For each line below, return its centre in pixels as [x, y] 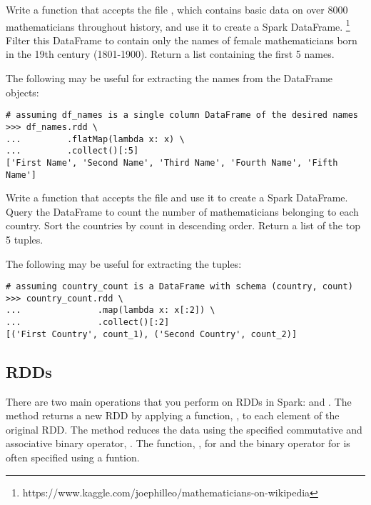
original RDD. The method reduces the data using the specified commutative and [184, 429]
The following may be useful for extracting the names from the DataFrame [169, 78]
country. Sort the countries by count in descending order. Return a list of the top [183, 225]
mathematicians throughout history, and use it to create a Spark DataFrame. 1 [178, 25]
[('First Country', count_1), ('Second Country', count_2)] [152, 334]
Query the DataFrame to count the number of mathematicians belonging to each [182, 211]
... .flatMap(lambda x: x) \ [95, 139]
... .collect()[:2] [88, 322]
